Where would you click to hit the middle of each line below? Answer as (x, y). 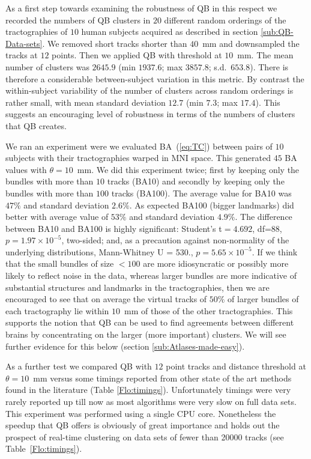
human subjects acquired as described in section (170, 32)
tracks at (22, 55)
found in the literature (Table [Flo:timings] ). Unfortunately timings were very (148, 390)
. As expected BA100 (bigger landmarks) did (212, 205)
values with (26, 169)
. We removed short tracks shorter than (115, 43)
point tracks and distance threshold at (236, 366)
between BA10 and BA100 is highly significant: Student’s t (114, 228)
